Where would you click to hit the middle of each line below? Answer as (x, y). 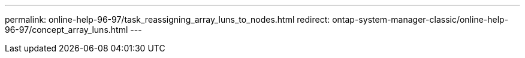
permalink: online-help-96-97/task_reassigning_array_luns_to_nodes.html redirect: (168, 19)
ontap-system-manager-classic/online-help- (420, 19)
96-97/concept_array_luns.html (67, 30)
